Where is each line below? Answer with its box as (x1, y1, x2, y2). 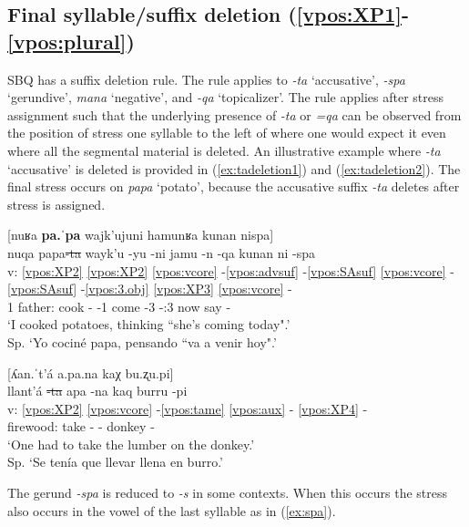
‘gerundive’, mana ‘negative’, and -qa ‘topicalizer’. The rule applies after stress (7, 88, 444, 107)
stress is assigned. (7, 194, 106, 213)
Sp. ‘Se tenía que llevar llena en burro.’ (7, 452, 223, 471)
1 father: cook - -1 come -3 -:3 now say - (7, 296, 231, 315)
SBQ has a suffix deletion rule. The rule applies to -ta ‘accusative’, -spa (7, 69, 405, 88)
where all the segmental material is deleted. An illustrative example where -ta (7, 140, 441, 160)
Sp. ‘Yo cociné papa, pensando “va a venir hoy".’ (7, 332, 277, 351)
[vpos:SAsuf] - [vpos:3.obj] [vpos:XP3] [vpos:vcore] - (7, 279, 292, 298)
